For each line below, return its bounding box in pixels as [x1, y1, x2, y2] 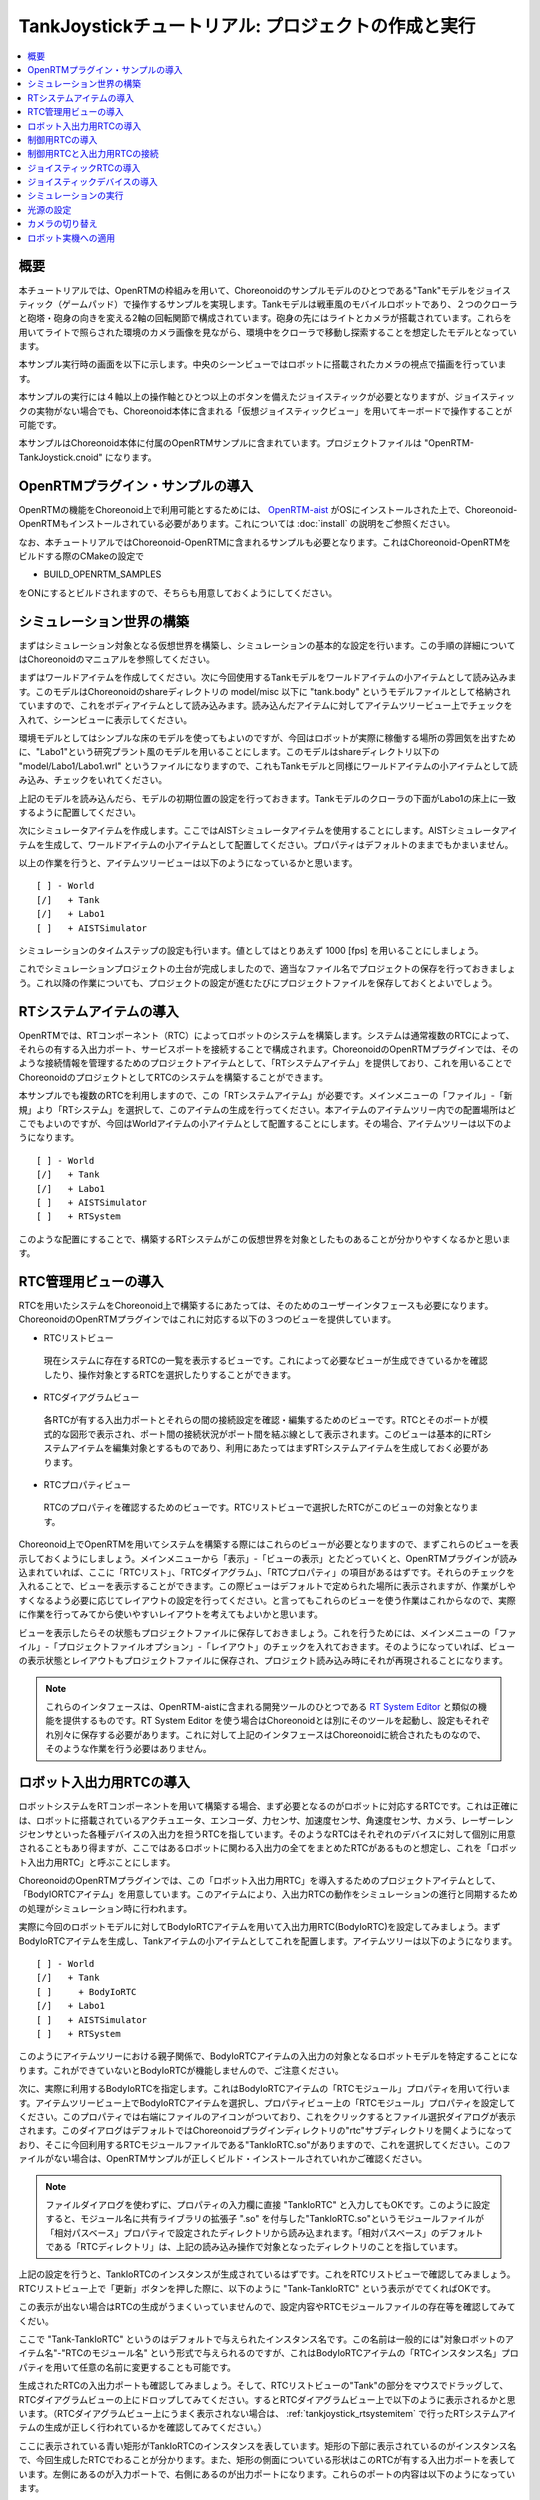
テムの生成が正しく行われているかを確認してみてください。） [18, 2421, 267, 2434]
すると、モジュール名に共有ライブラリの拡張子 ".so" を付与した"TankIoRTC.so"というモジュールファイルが [45, 2213, 485, 2225]
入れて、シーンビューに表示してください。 [18, 713, 193, 725]
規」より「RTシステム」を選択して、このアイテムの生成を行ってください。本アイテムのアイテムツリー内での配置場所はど [18, 1103, 516, 1115]
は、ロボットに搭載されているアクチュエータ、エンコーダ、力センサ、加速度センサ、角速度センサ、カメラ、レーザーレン [18, 1814, 514, 1826]
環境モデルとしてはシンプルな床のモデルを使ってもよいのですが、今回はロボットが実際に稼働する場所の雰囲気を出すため [18, 731, 517, 744]
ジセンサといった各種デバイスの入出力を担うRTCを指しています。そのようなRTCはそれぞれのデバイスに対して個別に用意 [18, 1828, 516, 1840]
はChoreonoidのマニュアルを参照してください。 [18, 653, 215, 665]
